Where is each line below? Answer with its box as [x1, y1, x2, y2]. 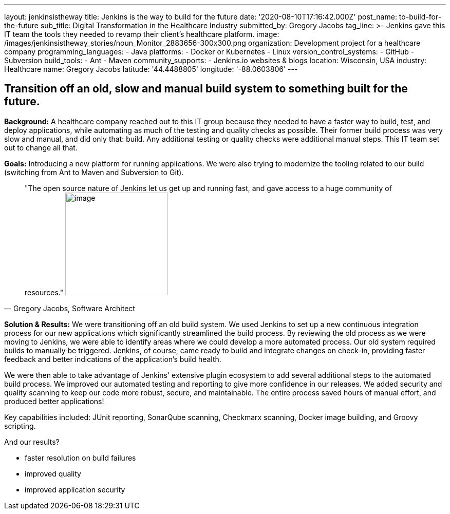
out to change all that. [4, 143, 78, 152]
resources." [25, 288, 64, 297]
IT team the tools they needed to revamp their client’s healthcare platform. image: [4, 30, 279, 39]
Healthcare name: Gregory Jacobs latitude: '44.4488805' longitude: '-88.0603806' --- [4, 65, 298, 73]
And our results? [4, 437, 60, 446]
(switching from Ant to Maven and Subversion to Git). [4, 167, 184, 177]
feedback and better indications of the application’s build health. [4, 354, 221, 364]
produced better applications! [4, 396, 104, 406]
